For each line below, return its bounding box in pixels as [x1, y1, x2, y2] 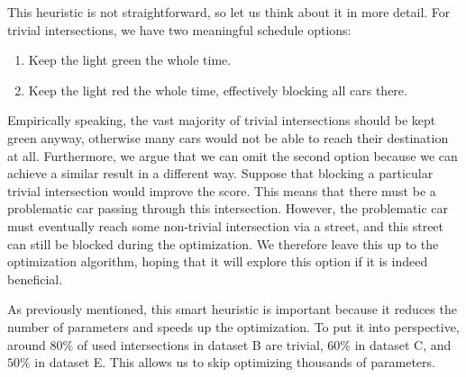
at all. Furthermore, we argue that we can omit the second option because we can [7, 146, 458, 165]
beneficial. [7, 269, 63, 288]
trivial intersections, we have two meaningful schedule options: [7, 20, 352, 39]
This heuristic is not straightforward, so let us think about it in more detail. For [7, 3, 451, 21]
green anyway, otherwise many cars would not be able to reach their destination [7, 128, 449, 147]
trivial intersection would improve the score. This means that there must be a [7, 181, 436, 200]
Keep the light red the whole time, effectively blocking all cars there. [28, 80, 407, 99]
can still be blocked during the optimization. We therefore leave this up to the [7, 234, 439, 253]
